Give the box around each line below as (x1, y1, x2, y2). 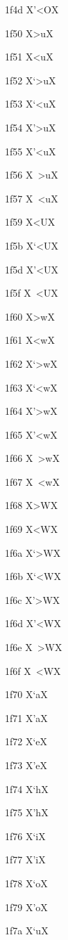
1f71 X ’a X (5, 710, 48, 725)
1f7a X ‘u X (5, 923, 49, 938)
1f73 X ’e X (5, 758, 48, 772)
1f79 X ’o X (5, 899, 48, 914)
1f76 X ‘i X (5, 828, 46, 843)
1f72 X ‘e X (5, 734, 48, 749)
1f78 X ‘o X (5, 875, 48, 890)
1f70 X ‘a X (5, 687, 48, 702)
